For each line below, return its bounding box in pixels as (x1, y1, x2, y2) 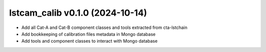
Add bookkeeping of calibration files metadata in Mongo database (21, 31, 156, 37)
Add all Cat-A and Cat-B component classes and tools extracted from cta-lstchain (21, 25, 188, 30)
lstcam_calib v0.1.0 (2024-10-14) (9, 7, 147, 18)
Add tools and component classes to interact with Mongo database (21, 38, 158, 44)
